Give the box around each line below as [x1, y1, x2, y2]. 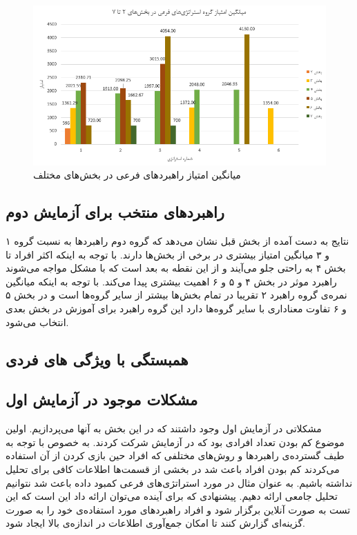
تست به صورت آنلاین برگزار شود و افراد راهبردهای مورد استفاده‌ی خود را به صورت [6, 502, 351, 516]
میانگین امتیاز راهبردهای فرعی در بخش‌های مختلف [33, 168, 241, 182]
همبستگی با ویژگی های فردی [6, 348, 189, 370]
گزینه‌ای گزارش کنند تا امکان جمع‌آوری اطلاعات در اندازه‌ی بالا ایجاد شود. [6, 516, 305, 530]
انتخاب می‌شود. [6, 314, 69, 329]
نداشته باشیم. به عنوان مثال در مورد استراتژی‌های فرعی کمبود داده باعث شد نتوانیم [6, 475, 353, 489]
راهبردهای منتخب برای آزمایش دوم [6, 201, 224, 223]
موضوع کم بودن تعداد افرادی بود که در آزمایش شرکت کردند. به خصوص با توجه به [6, 434, 345, 449]
